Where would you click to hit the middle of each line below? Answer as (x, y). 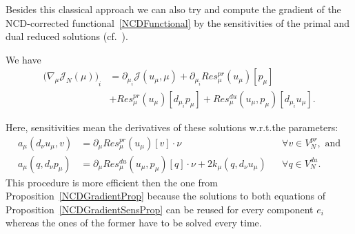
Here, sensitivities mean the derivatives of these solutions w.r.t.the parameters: (172, 127)
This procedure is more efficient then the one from (112, 182)
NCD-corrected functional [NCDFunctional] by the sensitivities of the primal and (178, 22)
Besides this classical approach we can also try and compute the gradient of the (173, 9)
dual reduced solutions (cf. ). (67, 36)
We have (23, 59)
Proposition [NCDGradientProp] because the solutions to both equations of (166, 196)
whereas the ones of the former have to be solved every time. (134, 223)
